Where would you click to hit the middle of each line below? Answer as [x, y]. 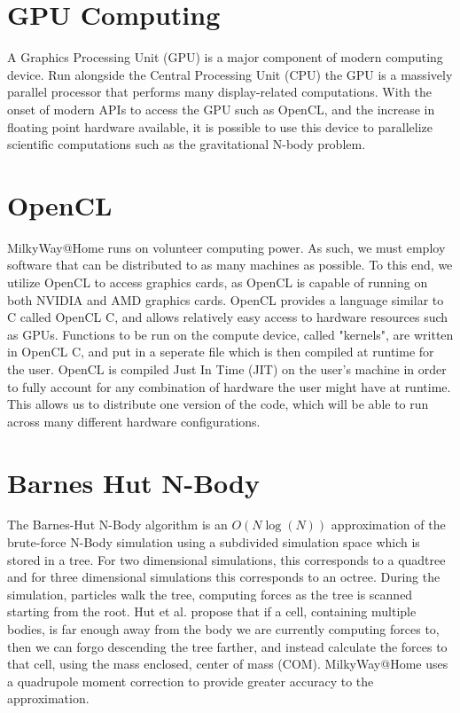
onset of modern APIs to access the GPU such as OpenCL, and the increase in [221, 109]
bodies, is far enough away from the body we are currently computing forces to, [223, 629]
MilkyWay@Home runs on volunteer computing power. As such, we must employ [226, 247]
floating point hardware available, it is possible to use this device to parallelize [220, 126]
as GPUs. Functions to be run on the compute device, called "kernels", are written [230, 334]
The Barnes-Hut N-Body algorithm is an [117, 525]
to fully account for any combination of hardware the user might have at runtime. [229, 386]
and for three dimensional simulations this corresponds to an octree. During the [224, 577]
